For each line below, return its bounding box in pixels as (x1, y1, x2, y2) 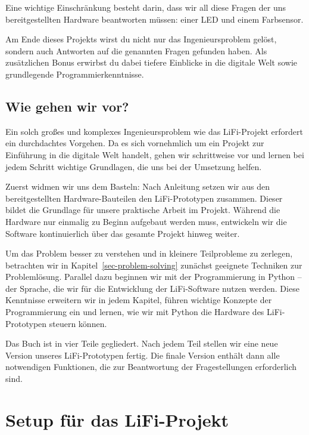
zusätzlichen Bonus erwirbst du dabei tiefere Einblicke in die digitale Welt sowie (5, 56, 298, 69)
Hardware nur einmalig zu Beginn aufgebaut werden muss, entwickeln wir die (5, 215, 287, 227)
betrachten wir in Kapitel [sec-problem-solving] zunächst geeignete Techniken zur (5, 258, 302, 271)
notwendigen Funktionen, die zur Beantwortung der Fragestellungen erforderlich (5, 360, 297, 373)
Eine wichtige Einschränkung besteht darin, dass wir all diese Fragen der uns (5, 1, 286, 13)
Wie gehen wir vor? (5, 97, 129, 115)
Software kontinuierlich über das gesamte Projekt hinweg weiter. (5, 227, 240, 239)
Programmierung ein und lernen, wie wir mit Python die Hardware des (5, 306, 264, 318)
